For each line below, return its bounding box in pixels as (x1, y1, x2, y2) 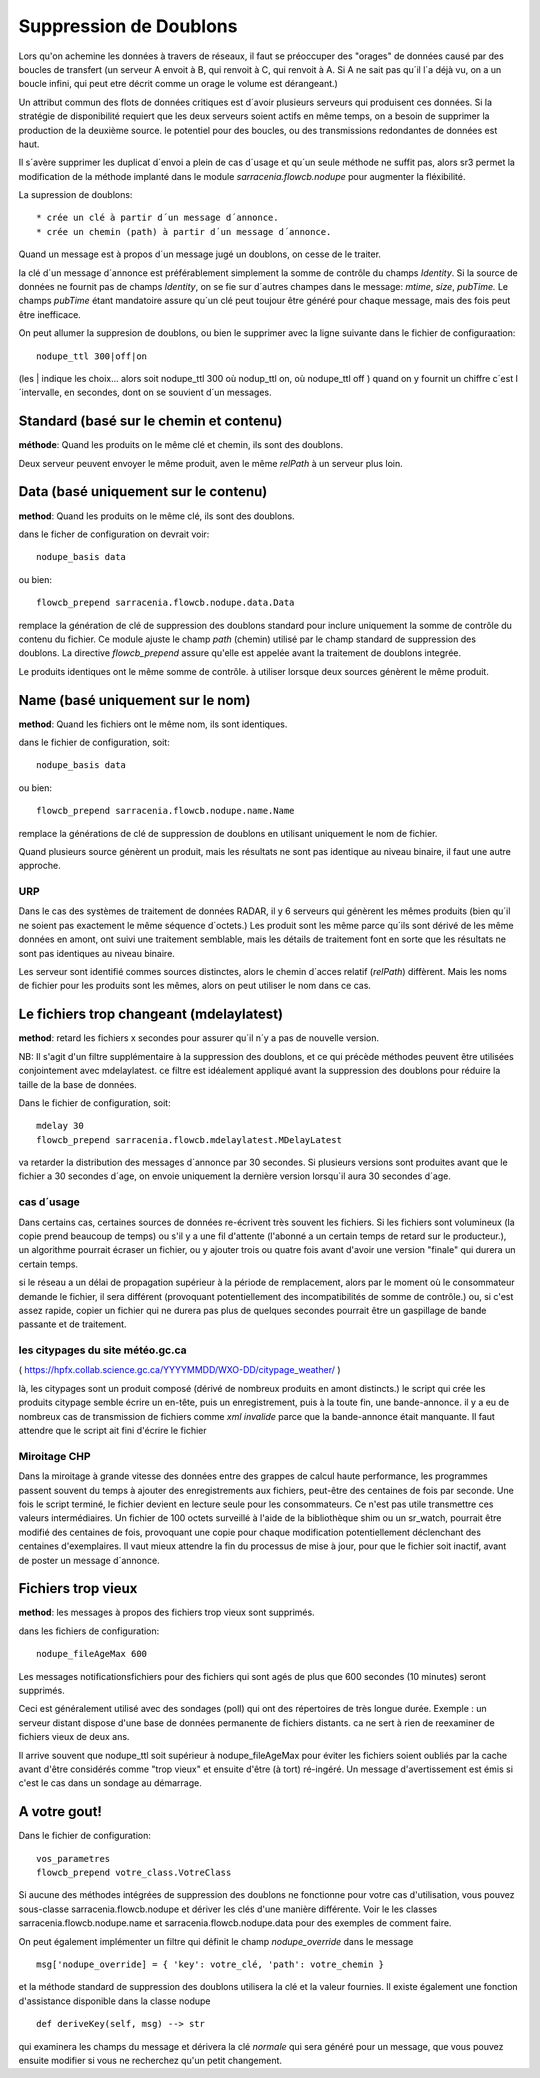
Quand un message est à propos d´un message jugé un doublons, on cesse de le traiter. (18, 248, 382, 260)
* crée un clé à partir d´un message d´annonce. (36, 212, 279, 224)
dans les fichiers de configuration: (18, 1625, 160, 1637)
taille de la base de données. (18, 1078, 137, 1090)
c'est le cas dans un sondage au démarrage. (18, 1777, 202, 1789)
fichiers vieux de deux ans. (18, 1731, 130, 1743)
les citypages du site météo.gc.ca (18, 1343, 187, 1357)
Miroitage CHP (18, 1449, 91, 1463)
